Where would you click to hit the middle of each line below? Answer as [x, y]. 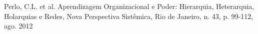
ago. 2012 [18, 26]
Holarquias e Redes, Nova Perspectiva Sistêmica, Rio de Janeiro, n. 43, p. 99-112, [129, 16]
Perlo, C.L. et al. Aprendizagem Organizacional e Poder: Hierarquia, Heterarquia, [129, 6]
